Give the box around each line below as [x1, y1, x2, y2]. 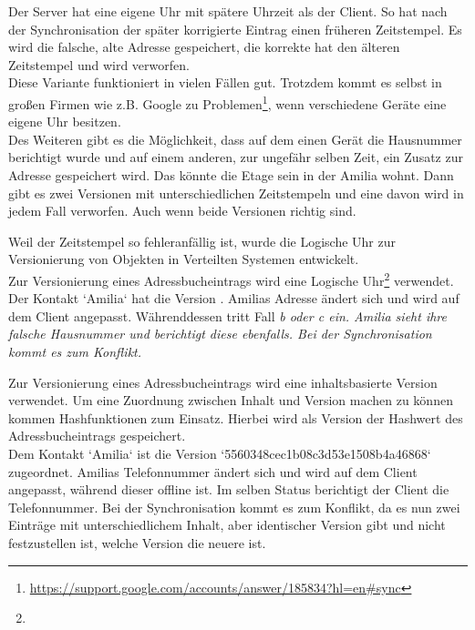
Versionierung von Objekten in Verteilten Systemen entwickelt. [8, 249, 359, 269]
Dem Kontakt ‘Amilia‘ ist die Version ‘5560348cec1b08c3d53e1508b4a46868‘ [8, 443, 431, 462]
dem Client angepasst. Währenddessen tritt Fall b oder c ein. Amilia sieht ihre [8, 306, 447, 325]
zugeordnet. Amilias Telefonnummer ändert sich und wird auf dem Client [8, 462, 418, 481]
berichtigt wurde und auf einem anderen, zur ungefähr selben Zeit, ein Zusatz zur [8, 147, 463, 167]
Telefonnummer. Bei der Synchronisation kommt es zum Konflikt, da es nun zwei [8, 497, 460, 516]
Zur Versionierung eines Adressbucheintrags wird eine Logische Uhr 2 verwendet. [8, 268, 454, 290]
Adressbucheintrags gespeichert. [8, 426, 186, 445]
